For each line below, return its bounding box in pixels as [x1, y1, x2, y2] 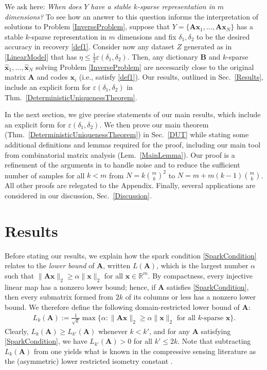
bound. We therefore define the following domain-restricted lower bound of [5, 301, 240, 312]
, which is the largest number [156, 260, 248, 271]
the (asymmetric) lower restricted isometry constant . [5, 356, 173, 366]
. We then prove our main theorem [99, 119, 209, 129]
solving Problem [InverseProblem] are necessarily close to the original [35, 61, 254, 72]
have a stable [91, 1, 131, 11]
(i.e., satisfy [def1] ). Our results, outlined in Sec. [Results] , [79, 71, 263, 82]
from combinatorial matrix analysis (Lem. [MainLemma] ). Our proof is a [5, 149, 235, 160]
